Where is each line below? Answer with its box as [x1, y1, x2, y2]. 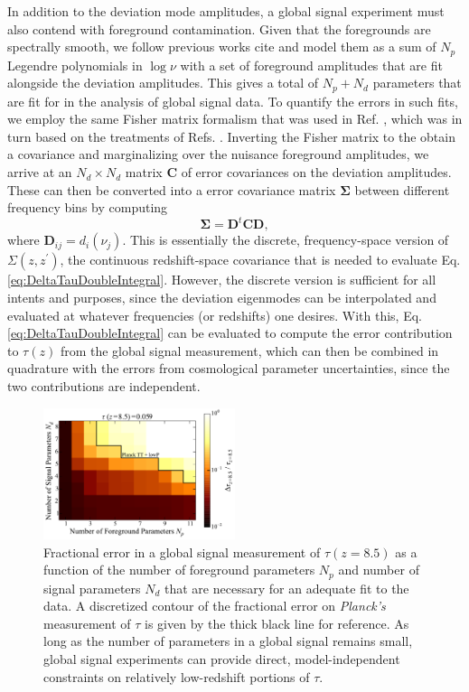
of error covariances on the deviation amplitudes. [181, 163, 452, 182]
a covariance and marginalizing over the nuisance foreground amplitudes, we [7, 145, 429, 164]
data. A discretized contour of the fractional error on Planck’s [43, 596, 386, 615]
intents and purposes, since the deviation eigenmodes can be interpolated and [7, 287, 436, 306]
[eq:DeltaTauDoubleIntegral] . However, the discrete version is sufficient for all [7, 270, 436, 289]
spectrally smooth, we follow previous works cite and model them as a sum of [7, 37, 436, 56]
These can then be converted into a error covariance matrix [7, 180, 336, 199]
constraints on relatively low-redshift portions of [43, 667, 310, 686]
